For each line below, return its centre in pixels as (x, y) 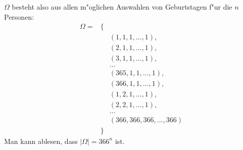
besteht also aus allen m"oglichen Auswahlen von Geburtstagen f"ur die (122, 7)
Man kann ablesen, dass (41, 141)
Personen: (19, 16)
